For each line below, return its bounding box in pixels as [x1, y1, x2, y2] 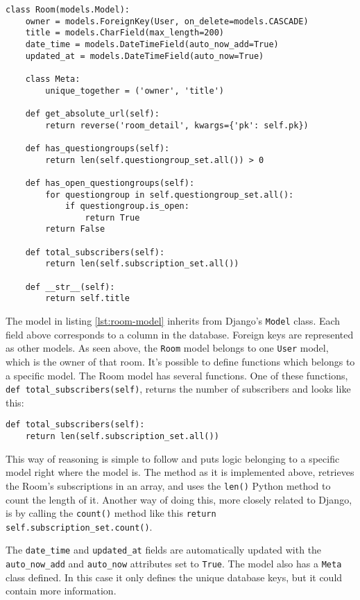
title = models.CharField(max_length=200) [25, 28, 224, 38]
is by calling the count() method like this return [6, 506, 216, 520]
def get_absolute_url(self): [25, 108, 160, 119]
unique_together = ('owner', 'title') [45, 85, 224, 96]
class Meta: [25, 74, 80, 84]
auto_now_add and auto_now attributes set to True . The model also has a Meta [6, 556, 342, 571]
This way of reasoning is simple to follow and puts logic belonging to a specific [6, 451, 340, 465]
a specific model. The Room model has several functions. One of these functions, [6, 368, 348, 382]
